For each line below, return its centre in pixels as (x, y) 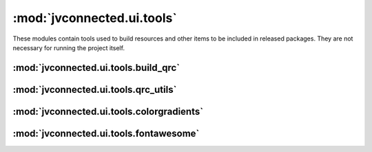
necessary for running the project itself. (69, 47)
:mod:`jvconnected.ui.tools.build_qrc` (96, 68)
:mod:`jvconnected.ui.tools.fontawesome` (106, 133)
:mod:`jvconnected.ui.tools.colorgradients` (108, 111)
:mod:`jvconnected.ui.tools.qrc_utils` (95, 89)
